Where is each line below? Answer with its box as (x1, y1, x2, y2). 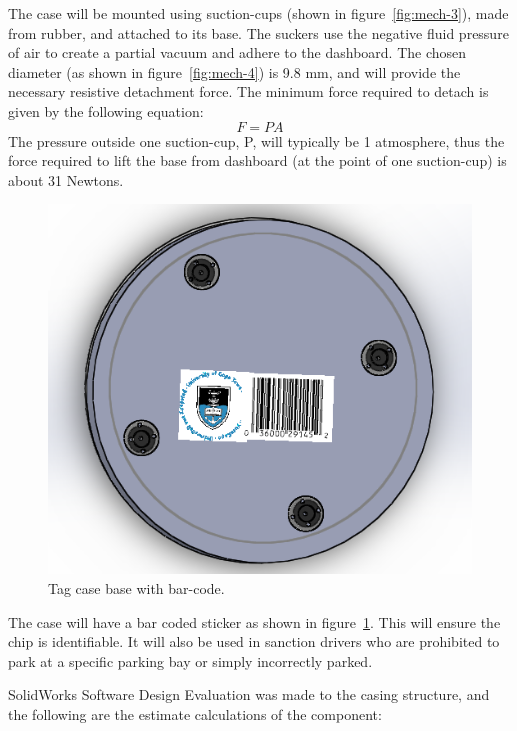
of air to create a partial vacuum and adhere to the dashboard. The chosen (8, 42, 467, 63)
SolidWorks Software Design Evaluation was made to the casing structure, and (8, 684, 490, 705)
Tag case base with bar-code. (48, 577, 225, 598)
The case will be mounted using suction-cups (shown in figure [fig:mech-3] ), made (8, 3, 509, 23)
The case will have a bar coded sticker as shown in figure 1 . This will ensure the (8, 611, 501, 632)
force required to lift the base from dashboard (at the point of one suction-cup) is (8, 150, 507, 171)
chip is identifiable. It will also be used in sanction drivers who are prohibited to (8, 631, 500, 652)
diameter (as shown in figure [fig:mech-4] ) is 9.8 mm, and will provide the (8, 61, 461, 82)
